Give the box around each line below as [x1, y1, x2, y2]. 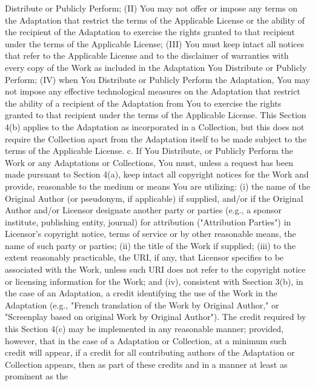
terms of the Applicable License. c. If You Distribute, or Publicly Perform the [5, 144, 293, 157]
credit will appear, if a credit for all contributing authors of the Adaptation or [5, 346, 295, 359]
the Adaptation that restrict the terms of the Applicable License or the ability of [5, 13, 305, 26]
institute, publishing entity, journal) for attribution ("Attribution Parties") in [5, 215, 291, 228]
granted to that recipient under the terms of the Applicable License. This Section [5, 108, 307, 121]
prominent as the [5, 370, 68, 382]
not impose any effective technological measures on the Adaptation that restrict [5, 85, 300, 98]
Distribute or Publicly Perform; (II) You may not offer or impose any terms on [5, 2, 297, 14]
